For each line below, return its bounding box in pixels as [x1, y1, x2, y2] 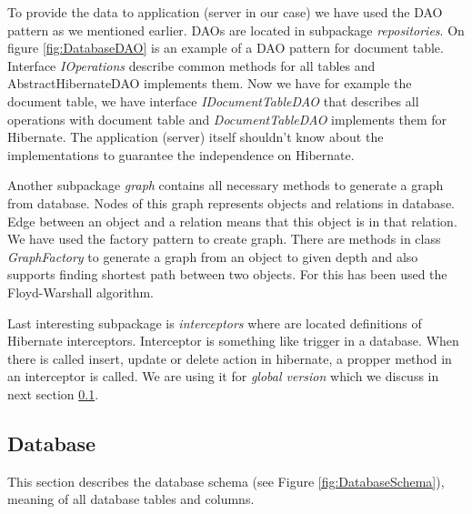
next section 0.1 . [7, 384, 99, 403]
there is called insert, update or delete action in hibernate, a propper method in [7, 348, 452, 368]
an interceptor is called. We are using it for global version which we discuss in [7, 367, 439, 386]
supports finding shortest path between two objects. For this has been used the [7, 265, 447, 284]
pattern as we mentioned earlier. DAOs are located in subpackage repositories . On [7, 20, 465, 39]
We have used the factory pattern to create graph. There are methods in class [7, 229, 441, 248]
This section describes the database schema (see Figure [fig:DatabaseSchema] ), [7, 471, 445, 490]
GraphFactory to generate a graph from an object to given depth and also [7, 247, 418, 266]
